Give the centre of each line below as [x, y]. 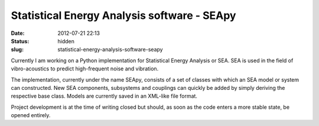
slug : [17, 50]
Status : [20, 41]
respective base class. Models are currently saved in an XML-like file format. [104, 96]
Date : [18, 33]
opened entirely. [31, 115]
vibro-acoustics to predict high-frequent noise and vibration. [85, 69]
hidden [66, 41]
